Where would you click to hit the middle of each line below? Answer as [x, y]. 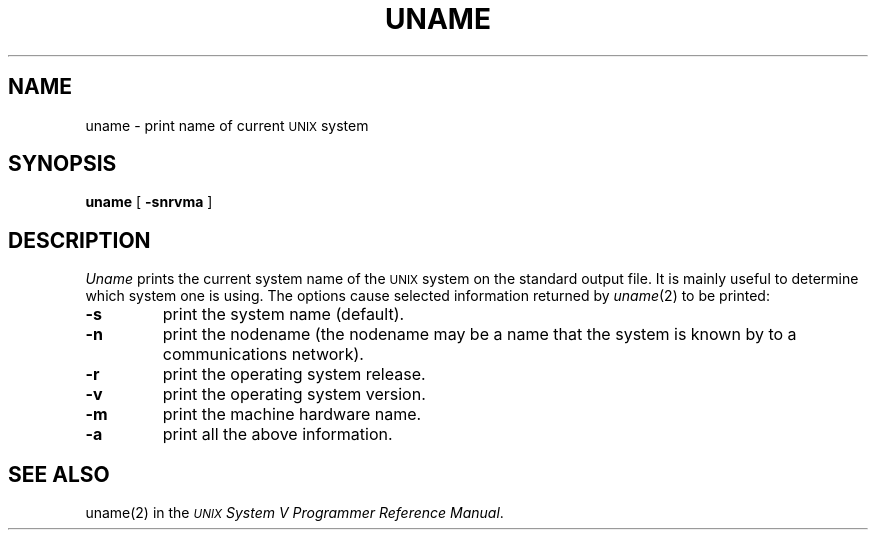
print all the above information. [277, 434]
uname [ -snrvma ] [149, 202]
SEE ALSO [59, 474]
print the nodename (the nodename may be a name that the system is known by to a [479, 334]
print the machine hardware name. [292, 414]
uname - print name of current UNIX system [227, 125]
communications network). [263, 354]
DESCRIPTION [79, 240]
